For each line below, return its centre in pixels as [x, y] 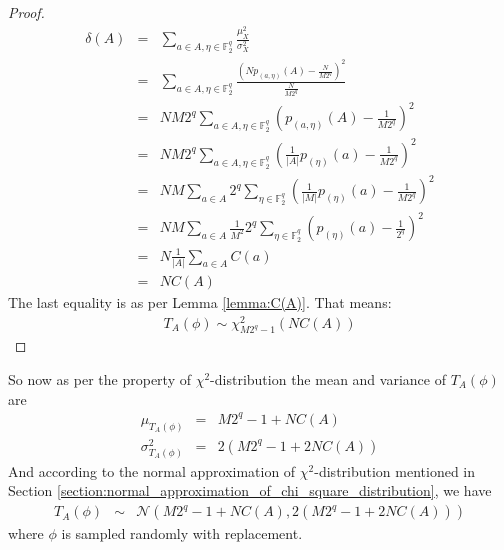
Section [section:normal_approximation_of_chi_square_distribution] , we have [250, 490]
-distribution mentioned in [395, 470]
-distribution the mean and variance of [328, 379]
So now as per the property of [99, 379]
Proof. [26, 12]
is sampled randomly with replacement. [182, 533]
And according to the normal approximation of [152, 470]
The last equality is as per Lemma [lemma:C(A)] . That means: [200, 301]
